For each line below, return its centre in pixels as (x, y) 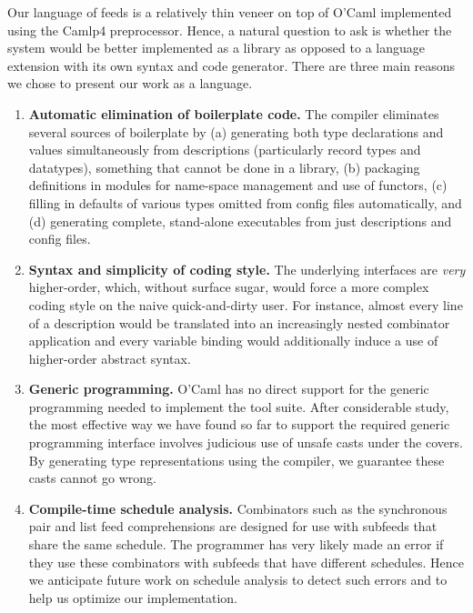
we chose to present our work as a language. (130, 83)
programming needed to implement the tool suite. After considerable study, (239, 406)
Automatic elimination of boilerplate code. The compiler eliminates (234, 113)
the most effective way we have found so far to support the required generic (239, 424)
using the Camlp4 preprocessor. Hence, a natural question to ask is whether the (230, 30)
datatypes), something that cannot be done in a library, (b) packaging (224, 167)
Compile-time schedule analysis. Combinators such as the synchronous (238, 508)
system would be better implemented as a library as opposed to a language (216, 48)
